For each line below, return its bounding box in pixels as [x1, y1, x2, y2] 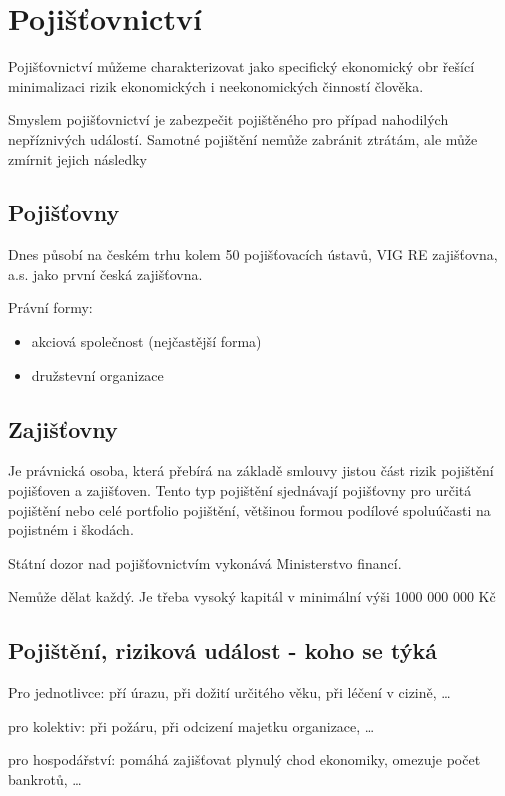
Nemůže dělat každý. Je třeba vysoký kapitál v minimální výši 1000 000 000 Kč [8, 586, 496, 607]
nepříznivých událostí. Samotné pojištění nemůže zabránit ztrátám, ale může [8, 128, 478, 149]
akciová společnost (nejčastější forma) [31, 331, 262, 352]
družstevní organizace [31, 364, 164, 385]
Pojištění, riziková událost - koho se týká [8, 635, 437, 666]
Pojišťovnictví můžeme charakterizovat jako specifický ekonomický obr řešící [8, 56, 475, 77]
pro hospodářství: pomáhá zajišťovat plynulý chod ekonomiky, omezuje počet [8, 749, 481, 770]
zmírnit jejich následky [8, 148, 147, 169]
